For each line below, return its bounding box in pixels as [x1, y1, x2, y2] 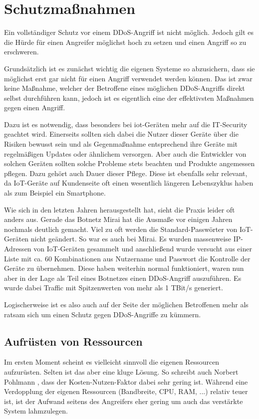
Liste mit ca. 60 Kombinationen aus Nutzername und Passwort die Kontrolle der [4, 253, 251, 263]
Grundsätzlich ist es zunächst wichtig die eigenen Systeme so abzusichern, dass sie [4, 63, 255, 73]
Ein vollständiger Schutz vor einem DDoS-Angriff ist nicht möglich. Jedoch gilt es [4, 27, 254, 37]
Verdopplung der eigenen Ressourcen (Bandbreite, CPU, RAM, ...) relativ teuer [4, 386, 248, 397]
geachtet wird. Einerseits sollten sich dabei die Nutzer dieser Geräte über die [4, 129, 239, 139]
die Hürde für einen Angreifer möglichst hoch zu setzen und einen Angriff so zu [4, 36, 247, 47]
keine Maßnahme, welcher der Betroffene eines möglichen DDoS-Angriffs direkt [4, 83, 245, 93]
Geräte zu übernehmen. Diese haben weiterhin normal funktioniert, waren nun [4, 263, 244, 273]
